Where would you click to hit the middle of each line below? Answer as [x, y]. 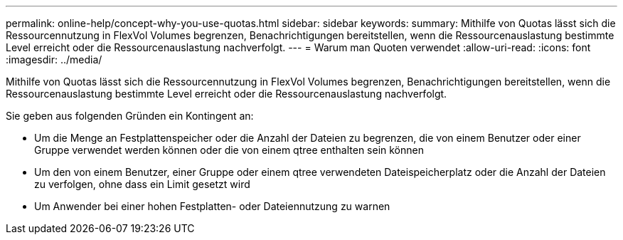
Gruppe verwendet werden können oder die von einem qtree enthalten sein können [229, 150]
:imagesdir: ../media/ [54, 59]
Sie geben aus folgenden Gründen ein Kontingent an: [130, 116]
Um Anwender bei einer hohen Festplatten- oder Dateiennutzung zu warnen [212, 206]
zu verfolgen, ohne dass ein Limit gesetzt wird [142, 184]
